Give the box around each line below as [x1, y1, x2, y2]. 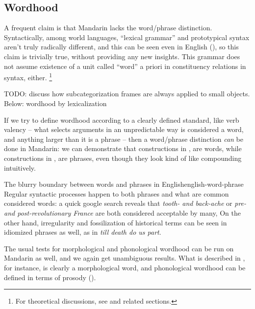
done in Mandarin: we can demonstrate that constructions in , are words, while [4, 143, 242, 154]
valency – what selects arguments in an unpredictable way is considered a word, [4, 124, 244, 134]
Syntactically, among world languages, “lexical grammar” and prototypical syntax [4, 32, 250, 42]
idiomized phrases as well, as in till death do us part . [4, 227, 161, 237]
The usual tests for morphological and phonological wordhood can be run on [4, 243, 234, 253]
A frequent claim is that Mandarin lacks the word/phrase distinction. [4, 22, 212, 33]
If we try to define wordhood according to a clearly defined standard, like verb [4, 114, 239, 125]
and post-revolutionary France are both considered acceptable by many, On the [4, 207, 241, 218]
